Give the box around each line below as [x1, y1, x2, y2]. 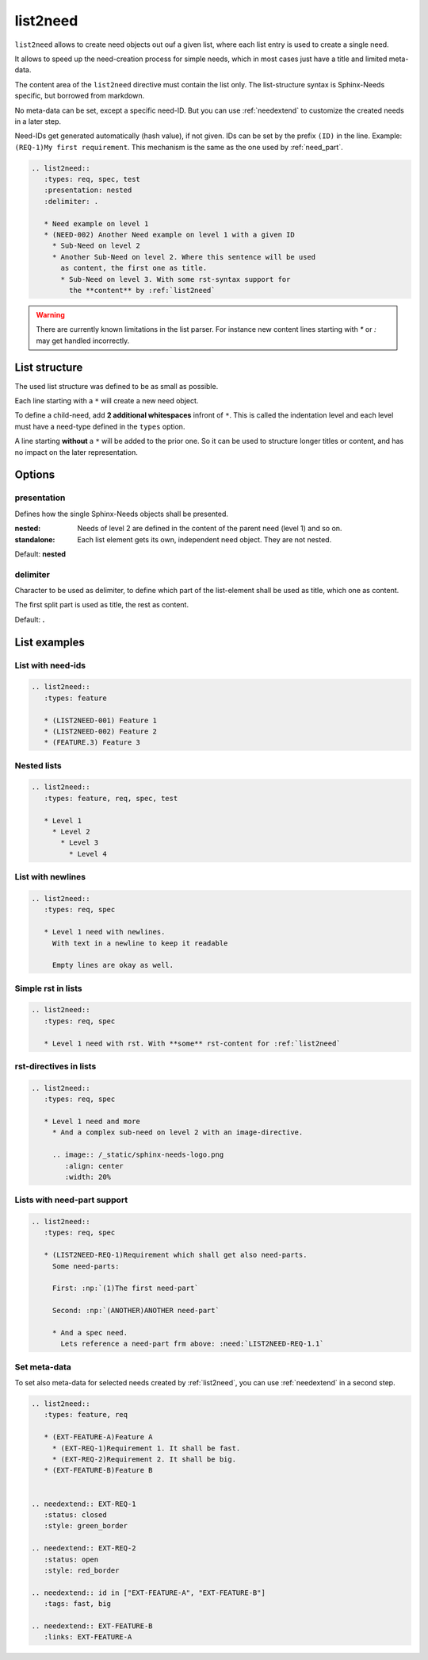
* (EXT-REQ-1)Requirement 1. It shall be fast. [52, 1443, 241, 1453]
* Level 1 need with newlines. [44, 927, 166, 937]
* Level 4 [68, 849, 107, 858]
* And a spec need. [52, 1328, 128, 1337]
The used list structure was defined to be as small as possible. [14, 381, 219, 391]
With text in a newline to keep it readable [52, 938, 228, 948]
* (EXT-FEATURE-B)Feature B [44, 1465, 154, 1475]
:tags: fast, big [44, 1600, 111, 1608]
